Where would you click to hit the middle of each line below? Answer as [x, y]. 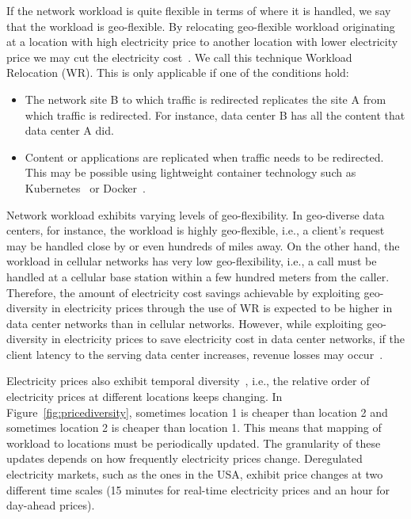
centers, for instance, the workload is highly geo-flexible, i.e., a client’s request [196, 230]
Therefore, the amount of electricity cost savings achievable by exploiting [183, 292]
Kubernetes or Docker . [85, 187]
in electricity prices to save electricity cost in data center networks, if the [228, 339]
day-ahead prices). [51, 505]
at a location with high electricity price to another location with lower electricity [202, 42]
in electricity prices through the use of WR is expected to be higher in [222, 308]
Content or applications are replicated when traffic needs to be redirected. [204, 156]
